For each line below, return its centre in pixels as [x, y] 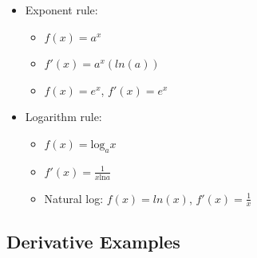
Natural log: [74, 198]
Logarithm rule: [63, 117]
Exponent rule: [61, 10]
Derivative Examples [93, 241]
